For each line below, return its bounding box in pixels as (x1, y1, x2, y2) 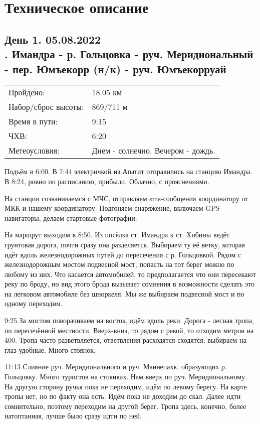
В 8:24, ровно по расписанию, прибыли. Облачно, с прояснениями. (5, 176, 209, 186)
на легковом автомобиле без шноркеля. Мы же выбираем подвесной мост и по (5, 288, 244, 299)
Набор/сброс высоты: (9, 101, 84, 113)
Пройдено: (9, 86, 45, 98)
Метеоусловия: (9, 145, 60, 157)
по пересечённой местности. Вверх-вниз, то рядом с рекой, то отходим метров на (5, 325, 254, 335)
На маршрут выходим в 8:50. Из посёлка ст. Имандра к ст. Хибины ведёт (5, 229, 229, 240)
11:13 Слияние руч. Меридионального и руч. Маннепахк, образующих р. (5, 361, 227, 372)
